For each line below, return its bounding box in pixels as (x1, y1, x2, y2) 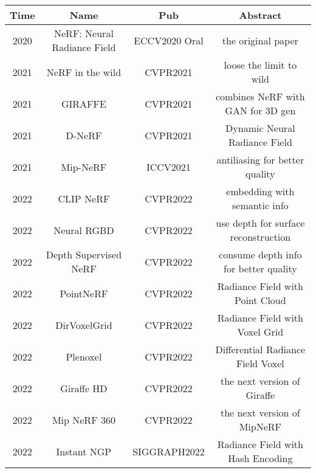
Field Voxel (236, 356, 284, 370)
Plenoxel (66, 349, 102, 364)
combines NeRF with (215, 89, 305, 103)
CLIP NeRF (58, 191, 110, 205)
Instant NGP (56, 444, 112, 458)
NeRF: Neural (54, 26, 114, 40)
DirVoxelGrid (55, 317, 112, 332)
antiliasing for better (216, 153, 304, 167)
